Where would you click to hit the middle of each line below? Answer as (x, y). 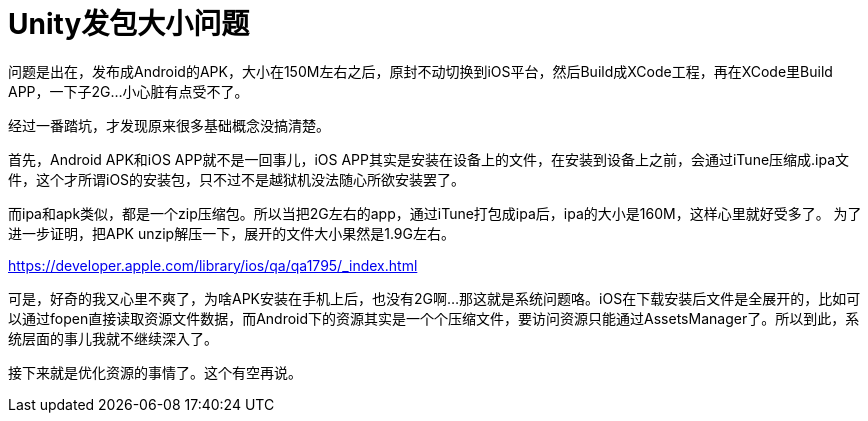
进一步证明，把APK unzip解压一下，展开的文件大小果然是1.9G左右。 (231, 233)
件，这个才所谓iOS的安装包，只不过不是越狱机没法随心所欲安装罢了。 (237, 179)
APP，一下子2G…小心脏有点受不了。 (128, 91)
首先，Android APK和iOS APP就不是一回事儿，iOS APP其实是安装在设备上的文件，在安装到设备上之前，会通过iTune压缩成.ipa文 (429, 159)
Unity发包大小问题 (129, 24)
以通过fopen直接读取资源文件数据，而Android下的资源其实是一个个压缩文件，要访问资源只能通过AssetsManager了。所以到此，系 (434, 318)
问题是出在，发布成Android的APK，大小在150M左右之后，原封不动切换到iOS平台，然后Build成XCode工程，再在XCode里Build (420, 71)
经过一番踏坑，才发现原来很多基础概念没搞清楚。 (169, 125)
